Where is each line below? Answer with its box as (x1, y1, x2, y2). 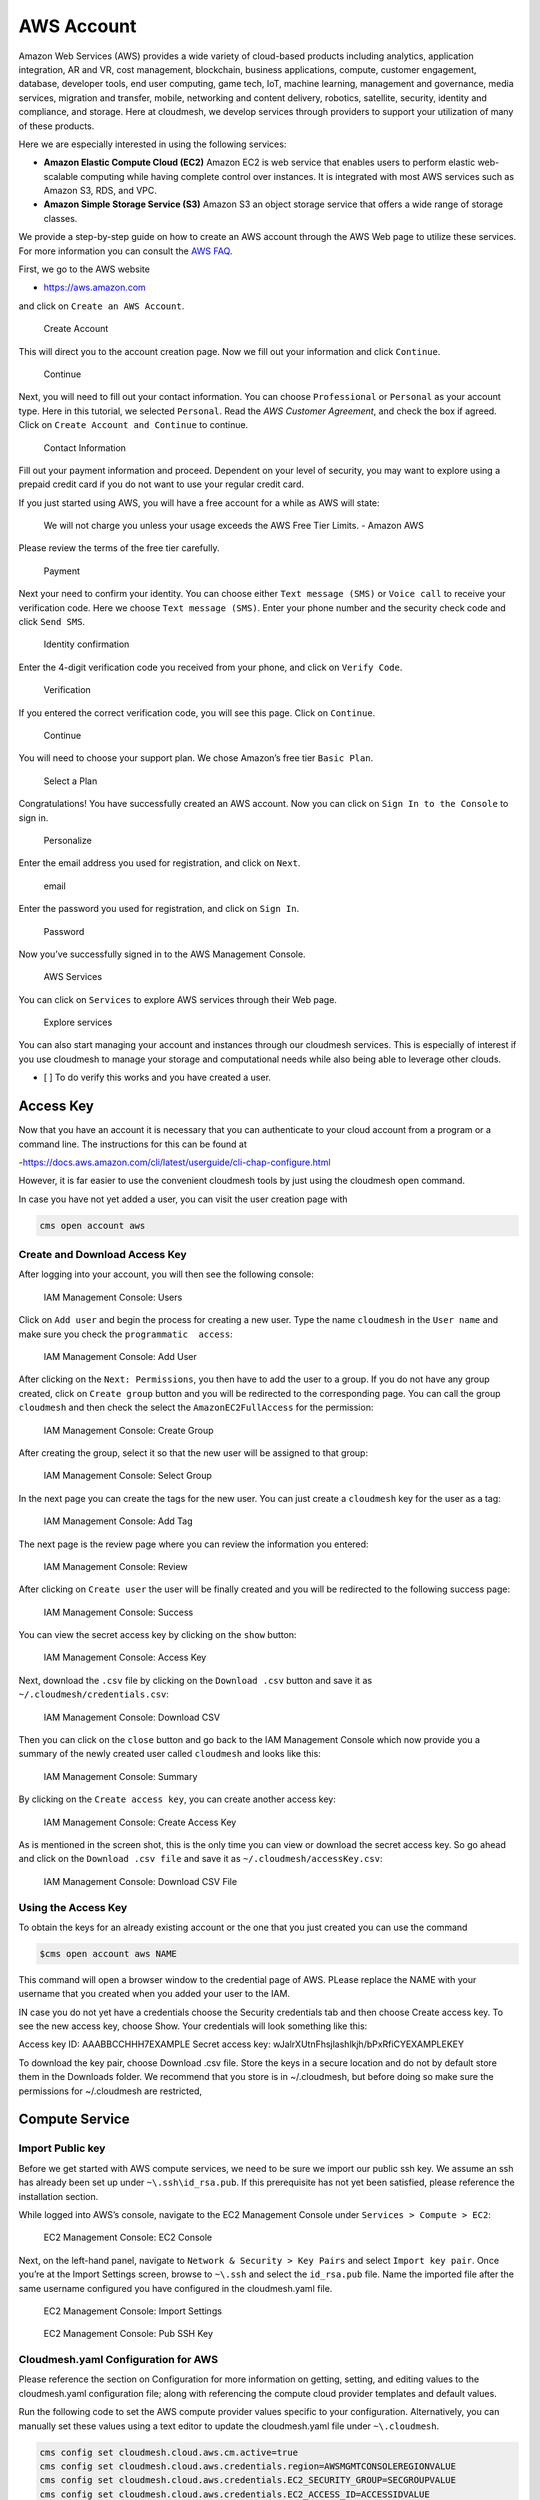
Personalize (43, 834, 92, 846)
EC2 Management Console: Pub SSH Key (43, 2328, 214, 2340)
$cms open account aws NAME (39, 1948, 177, 1959)
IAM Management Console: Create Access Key (43, 1816, 237, 1828)
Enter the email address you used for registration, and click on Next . (18, 857, 301, 869)
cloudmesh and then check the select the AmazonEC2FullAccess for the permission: (18, 1401, 374, 1414)
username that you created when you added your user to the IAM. (18, 1988, 290, 2000)
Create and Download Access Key (18, 1248, 187, 1262)
